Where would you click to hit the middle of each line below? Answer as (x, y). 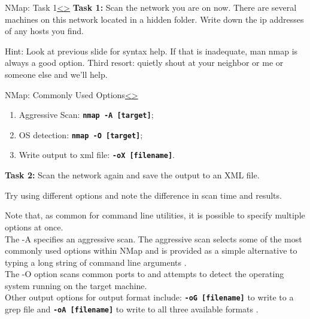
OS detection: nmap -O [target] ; (81, 134)
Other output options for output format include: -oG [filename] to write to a (149, 297)
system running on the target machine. (76, 285)
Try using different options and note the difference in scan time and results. (143, 195)
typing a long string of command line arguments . (96, 262)
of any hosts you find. (45, 31)
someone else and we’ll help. (56, 74)
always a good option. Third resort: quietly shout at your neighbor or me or (144, 63)
